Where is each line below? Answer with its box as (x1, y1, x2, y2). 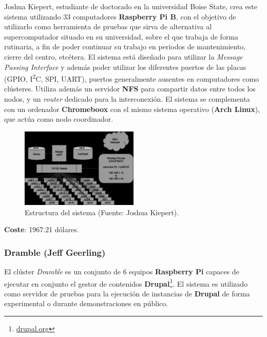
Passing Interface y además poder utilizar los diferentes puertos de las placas (4, 61, 246, 72)
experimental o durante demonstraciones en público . (4, 298, 168, 309)
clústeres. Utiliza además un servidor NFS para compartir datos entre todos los (4, 83, 256, 94)
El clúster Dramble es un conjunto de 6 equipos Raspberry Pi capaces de (4, 266, 239, 277)
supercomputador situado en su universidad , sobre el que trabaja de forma (4, 31, 239, 42)
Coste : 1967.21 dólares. (4, 224, 79, 235)
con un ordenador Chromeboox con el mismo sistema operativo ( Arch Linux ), (4, 103, 260, 114)
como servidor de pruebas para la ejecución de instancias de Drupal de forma (4, 288, 250, 298)
